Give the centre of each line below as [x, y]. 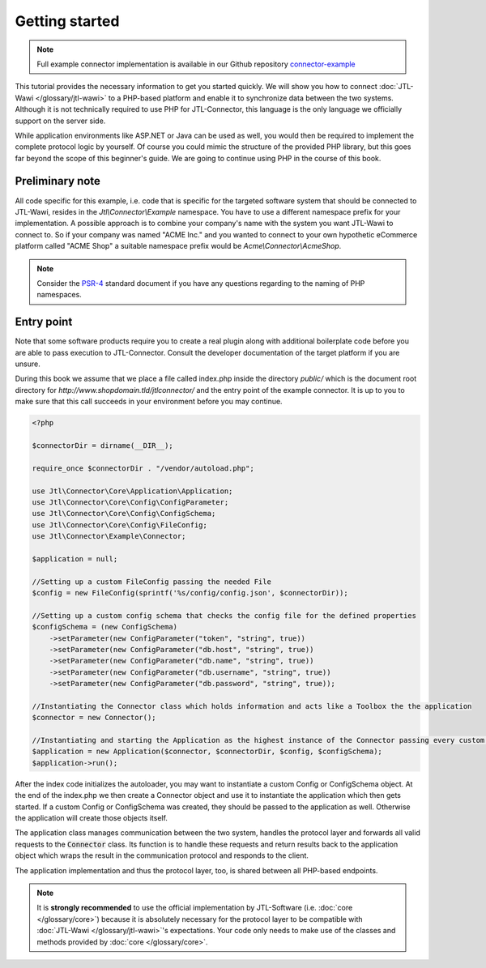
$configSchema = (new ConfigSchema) [105, 627]
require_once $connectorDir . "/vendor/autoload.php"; [143, 468]
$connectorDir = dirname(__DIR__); [102, 445]
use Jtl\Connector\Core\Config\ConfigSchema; [124, 514]
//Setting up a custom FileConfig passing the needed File [151, 582]
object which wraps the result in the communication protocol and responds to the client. [162, 855]
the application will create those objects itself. [91, 818]
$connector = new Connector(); [94, 718]
